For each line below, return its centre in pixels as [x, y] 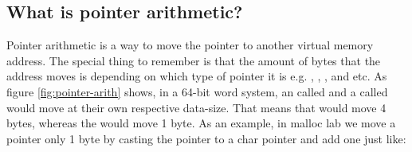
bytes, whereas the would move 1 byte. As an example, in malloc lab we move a [201, 123]
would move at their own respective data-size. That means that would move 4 [196, 107]
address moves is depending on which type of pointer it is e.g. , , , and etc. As [197, 76]
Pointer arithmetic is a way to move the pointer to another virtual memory [190, 45]
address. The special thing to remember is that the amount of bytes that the [194, 60]
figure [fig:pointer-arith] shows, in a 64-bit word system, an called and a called [197, 91]
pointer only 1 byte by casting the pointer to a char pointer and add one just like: [206, 138]
